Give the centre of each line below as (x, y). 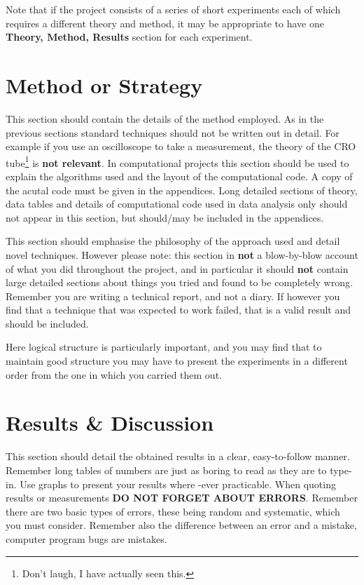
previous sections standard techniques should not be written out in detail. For (173, 132)
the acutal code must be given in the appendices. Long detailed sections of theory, (182, 190)
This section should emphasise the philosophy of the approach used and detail (173, 241)
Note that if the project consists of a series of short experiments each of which (173, 9)
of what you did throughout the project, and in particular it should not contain (177, 268)
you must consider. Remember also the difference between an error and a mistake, (181, 525)
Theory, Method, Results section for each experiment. (129, 37)
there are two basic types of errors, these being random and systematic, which (173, 511)
